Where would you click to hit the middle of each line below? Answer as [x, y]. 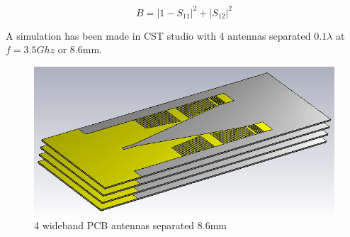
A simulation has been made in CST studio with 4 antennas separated [158, 35]
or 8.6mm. [80, 49]
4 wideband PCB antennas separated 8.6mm [131, 225]
